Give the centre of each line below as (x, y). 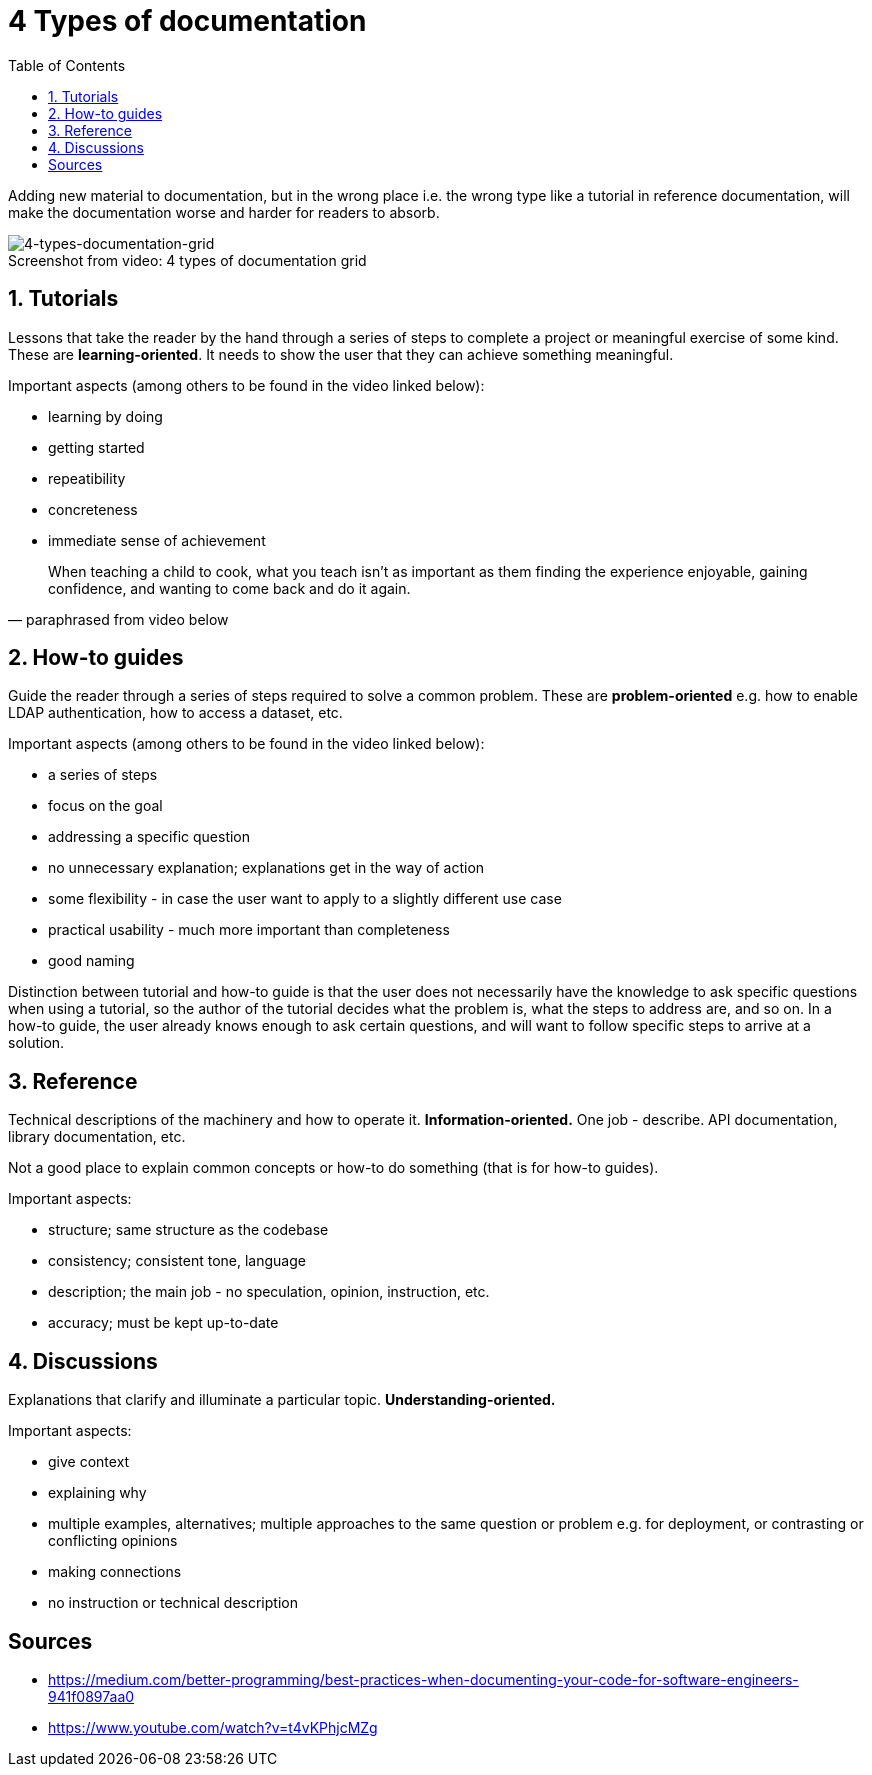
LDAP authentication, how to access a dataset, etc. (175, 713)
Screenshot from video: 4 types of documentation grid (187, 260)
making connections (115, 1572)
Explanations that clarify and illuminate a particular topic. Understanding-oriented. (282, 1400)
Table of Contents (67, 65)
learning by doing (105, 416)
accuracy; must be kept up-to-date (163, 1323)
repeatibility (87, 478)
